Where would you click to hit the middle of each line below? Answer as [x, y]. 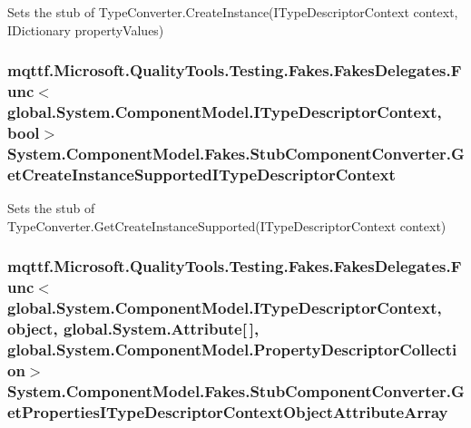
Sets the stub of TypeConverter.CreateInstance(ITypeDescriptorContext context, [233, 12]
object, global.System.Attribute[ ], [133, 328]
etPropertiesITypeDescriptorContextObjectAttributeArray [228, 411]
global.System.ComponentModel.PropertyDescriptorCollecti [232, 349]
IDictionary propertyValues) [86, 29]
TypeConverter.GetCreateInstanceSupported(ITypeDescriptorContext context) [227, 225]
